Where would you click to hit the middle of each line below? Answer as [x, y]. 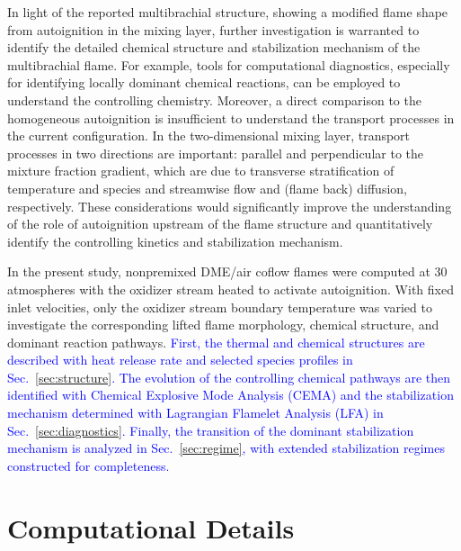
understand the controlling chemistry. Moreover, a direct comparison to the [214, 99]
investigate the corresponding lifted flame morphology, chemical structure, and [223, 325]
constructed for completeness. [89, 465]
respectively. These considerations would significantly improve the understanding [230, 206]
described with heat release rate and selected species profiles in [180, 360]
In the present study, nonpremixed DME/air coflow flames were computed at [219, 271]
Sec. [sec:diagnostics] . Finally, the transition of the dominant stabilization [211, 430]
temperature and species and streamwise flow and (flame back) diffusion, [207, 188]
